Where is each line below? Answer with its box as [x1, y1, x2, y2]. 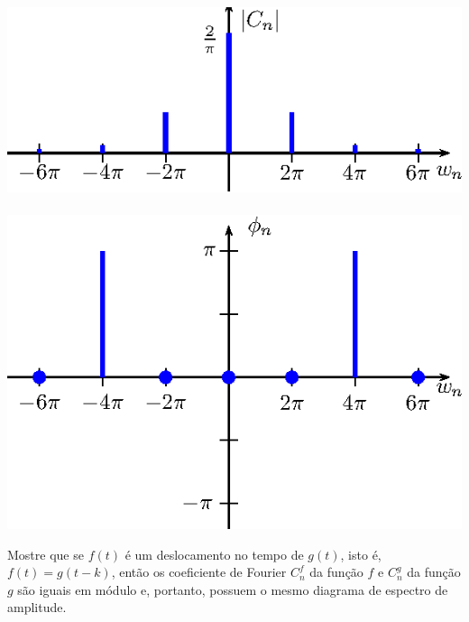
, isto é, [340, 544, 382, 563]
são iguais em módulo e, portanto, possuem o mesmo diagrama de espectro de [17, 580, 448, 599]
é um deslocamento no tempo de [124, 544, 304, 563]
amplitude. [7, 598, 67, 617]
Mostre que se [7, 544, 84, 563]
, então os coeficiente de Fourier [111, 562, 287, 581]
